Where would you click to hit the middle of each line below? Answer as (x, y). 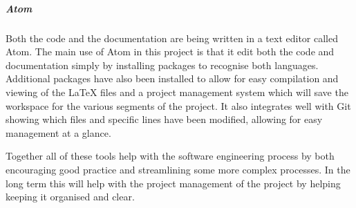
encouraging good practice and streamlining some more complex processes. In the (178, 169)
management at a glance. (58, 132)
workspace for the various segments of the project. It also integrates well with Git (178, 105)
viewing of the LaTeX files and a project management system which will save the (177, 92)
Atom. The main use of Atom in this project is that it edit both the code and (170, 51)
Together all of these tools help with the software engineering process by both (170, 156)
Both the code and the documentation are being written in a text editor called (172, 38)
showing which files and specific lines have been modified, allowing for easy (164, 119)
